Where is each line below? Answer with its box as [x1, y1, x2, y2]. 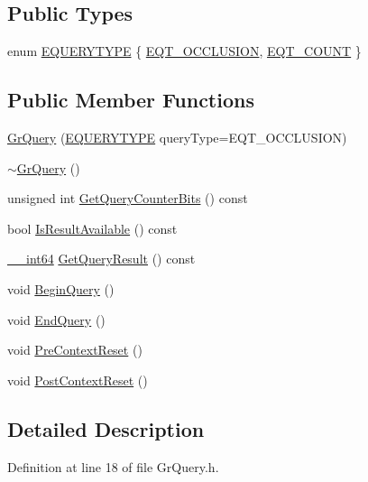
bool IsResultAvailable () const [7, 218, 178, 237]
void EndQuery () [7, 310, 106, 329]
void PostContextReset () [7, 370, 148, 389]
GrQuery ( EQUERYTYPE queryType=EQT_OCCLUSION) [7, 128, 347, 146]
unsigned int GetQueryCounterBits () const [7, 189, 248, 208]
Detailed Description [7, 414, 205, 442]
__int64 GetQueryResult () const [7, 249, 196, 268]
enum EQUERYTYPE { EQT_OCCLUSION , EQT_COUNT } [7, 42, 362, 60]
